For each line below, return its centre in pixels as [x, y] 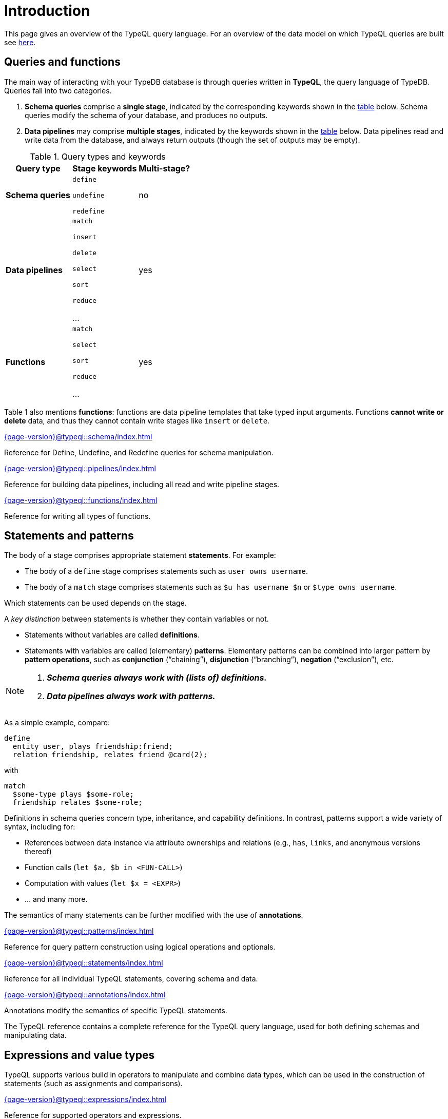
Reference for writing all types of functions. [77, 516]
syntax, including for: [40, 827]
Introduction [47, 11]
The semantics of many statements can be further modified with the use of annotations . [154, 915]
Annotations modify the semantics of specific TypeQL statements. [116, 1011]
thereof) [38, 852]
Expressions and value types [80, 1055]
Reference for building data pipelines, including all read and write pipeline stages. [142, 484]
